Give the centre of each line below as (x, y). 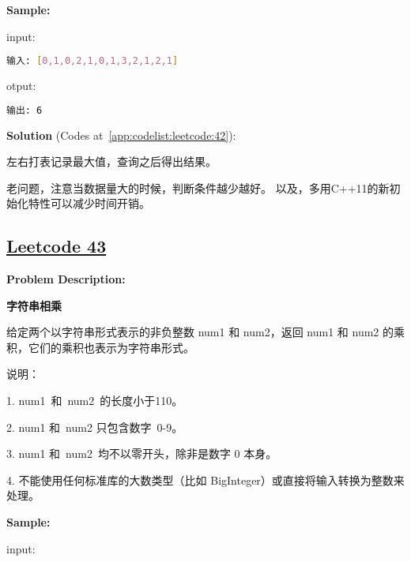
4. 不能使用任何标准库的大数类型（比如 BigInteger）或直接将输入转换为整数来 (205, 480)
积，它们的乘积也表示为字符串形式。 (100, 347)
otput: (21, 86)
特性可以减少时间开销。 (89, 203)
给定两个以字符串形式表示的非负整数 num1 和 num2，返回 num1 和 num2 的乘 (205, 332)
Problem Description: (66, 279)
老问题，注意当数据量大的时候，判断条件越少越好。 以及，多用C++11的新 (198, 187)
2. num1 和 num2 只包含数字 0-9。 (95, 427)
